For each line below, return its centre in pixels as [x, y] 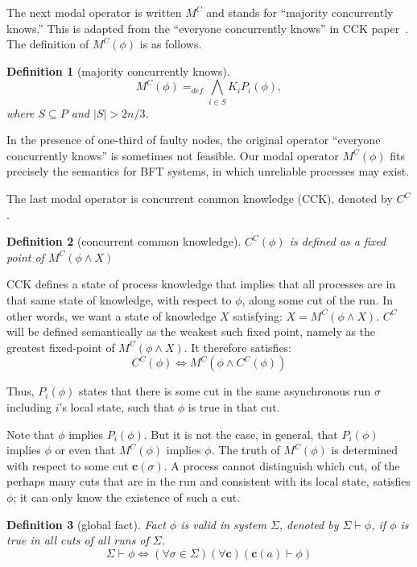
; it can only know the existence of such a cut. [127, 497]
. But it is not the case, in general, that [241, 434]
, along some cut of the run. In [318, 300]
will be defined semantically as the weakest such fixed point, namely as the [191, 331]
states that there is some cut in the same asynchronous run [225, 391]
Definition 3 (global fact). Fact [86, 524]
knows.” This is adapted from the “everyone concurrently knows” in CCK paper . [208, 28]
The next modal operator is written [94, 12]
